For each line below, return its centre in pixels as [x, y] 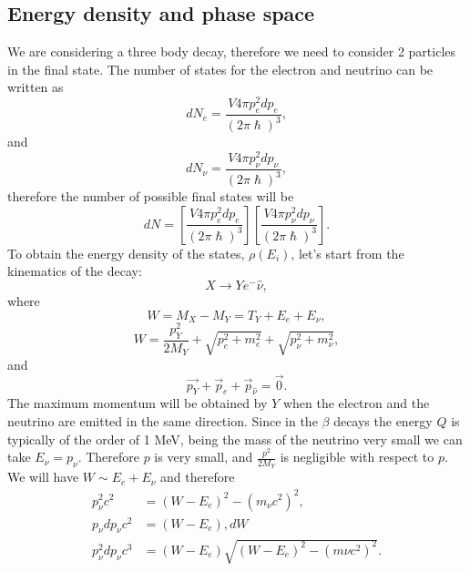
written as [36, 87]
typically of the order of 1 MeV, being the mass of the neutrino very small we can [235, 439]
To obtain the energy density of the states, [126, 253]
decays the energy [383, 421]
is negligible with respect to [357, 457]
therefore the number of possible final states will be [151, 196]
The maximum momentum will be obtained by [138, 403]
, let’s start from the [347, 253]
